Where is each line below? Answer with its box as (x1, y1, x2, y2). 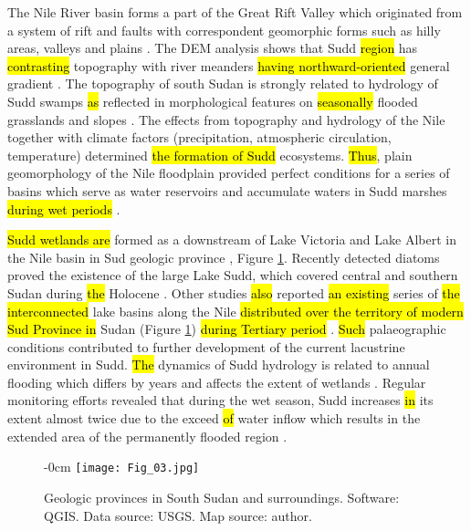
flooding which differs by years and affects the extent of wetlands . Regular (7, 372, 426, 391)
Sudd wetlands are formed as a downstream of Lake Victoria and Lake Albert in (7, 230, 456, 249)
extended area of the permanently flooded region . (7, 426, 288, 445)
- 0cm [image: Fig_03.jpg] (44, 457, 200, 476)
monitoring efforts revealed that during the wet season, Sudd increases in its (7, 390, 434, 410)
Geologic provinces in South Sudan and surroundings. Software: (44, 487, 400, 506)
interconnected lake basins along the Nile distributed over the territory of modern (7, 301, 464, 320)
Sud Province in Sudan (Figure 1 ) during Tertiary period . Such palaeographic (7, 319, 446, 338)
